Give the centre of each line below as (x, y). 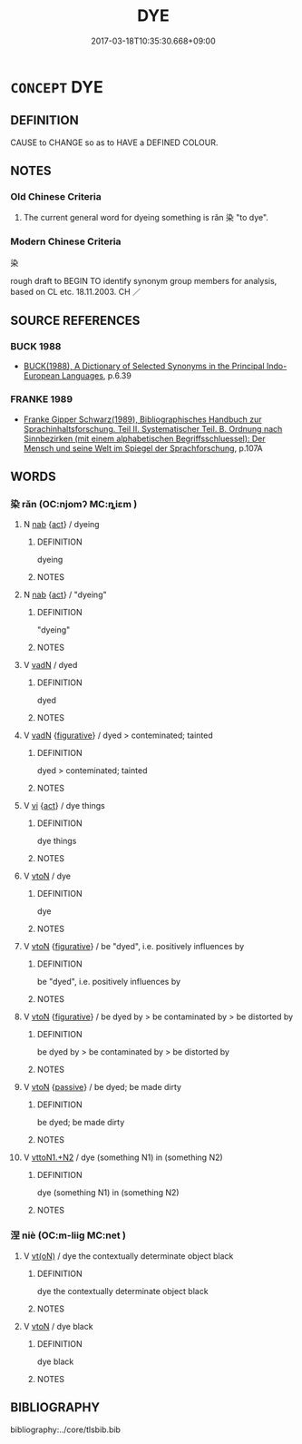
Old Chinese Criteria (56, 197)
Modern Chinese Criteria (66, 241)
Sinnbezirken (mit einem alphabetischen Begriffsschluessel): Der (144, 438)
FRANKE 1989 (42, 399)
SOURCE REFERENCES (75, 321)
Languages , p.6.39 (97, 376)
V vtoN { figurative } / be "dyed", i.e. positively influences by (134, 947)
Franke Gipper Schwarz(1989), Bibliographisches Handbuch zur (142, 419)
